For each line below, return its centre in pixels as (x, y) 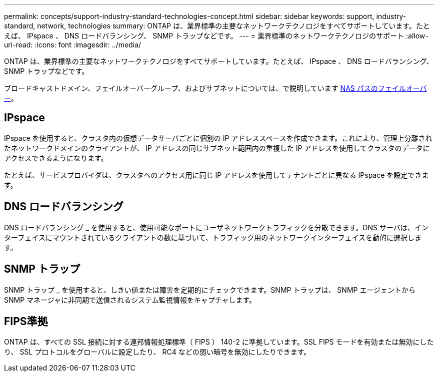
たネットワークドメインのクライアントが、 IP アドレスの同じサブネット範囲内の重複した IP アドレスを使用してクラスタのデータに (217, 148)
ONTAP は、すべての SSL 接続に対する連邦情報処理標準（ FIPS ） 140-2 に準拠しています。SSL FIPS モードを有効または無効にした (219, 342)
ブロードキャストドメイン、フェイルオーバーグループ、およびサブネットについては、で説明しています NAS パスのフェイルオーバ (215, 88)
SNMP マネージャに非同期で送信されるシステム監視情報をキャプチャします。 (130, 300)
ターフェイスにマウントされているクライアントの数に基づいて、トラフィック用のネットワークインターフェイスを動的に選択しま (213, 237)
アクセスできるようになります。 (56, 158)
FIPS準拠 (26, 321)
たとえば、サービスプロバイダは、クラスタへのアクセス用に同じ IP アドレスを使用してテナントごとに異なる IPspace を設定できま (216, 175)
